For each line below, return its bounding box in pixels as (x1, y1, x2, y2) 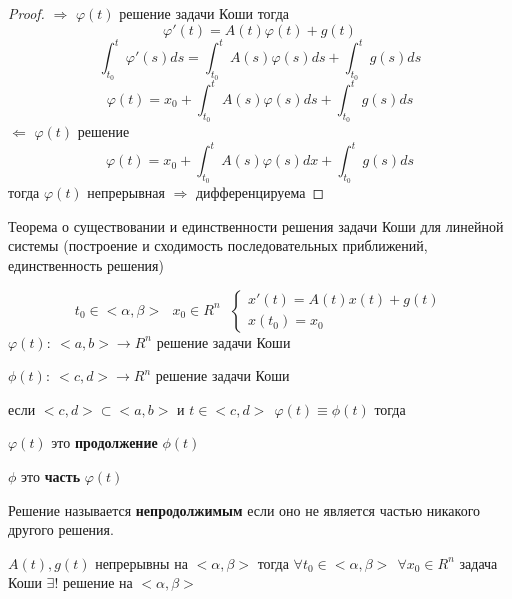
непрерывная (87, 182, 165, 203)
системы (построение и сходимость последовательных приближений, (8, 235, 428, 256)
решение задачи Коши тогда (119, 3, 289, 23)
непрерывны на (95, 552, 188, 573)
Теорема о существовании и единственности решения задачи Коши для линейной (8, 215, 504, 236)
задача (459, 552, 498, 573)
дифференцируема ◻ (195, 182, 324, 203)
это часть (21, 466, 81, 487)
